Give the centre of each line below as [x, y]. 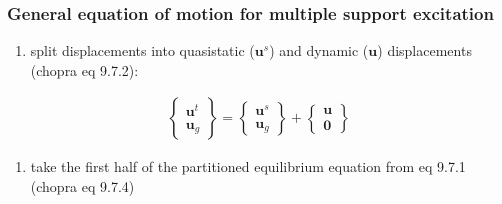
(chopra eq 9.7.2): [84, 69]
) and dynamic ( [319, 50]
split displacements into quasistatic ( [142, 50]
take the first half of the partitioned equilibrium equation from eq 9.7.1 [248, 166]
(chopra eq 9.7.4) [82, 186]
